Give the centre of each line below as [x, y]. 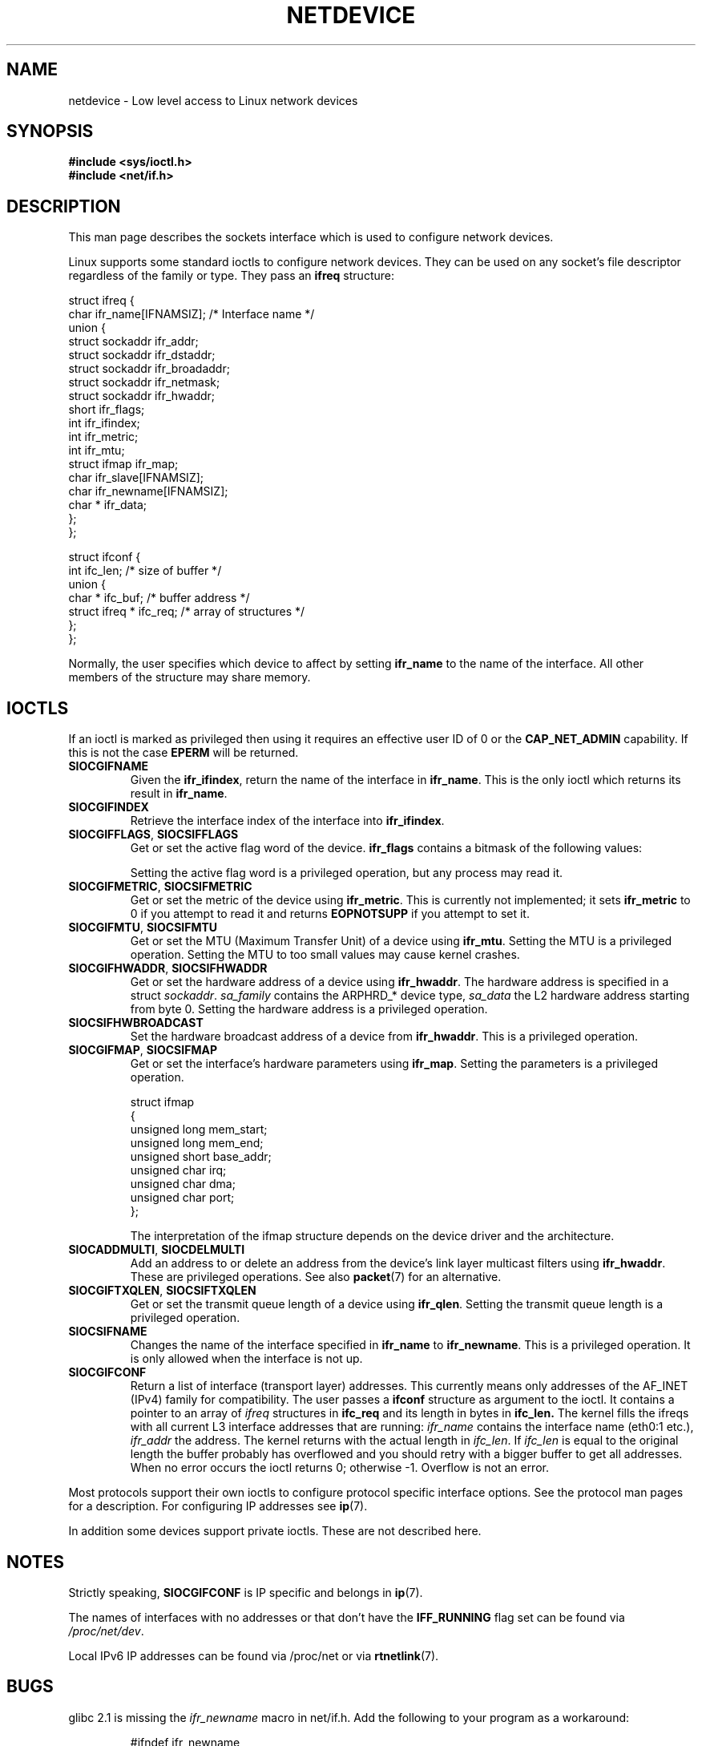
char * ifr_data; [108, 505]
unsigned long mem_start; [199, 1130]
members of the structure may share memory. [190, 677]
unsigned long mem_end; [197, 1143]
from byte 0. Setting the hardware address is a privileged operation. [309, 1009]
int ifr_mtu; [97, 451]
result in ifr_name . [179, 794]
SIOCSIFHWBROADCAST [136, 1023]
